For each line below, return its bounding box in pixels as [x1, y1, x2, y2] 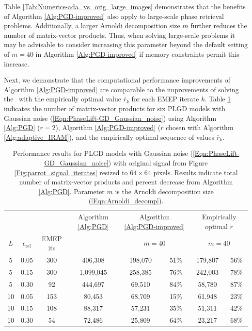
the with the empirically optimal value [4, 94, 121, 104]
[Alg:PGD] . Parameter [38, 186, 105, 196]
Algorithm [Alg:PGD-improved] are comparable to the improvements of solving [4, 84, 239, 94]
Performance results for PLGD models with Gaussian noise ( [13, 148, 193, 158]
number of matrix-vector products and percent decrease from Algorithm [19, 177, 233, 187]
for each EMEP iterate [131, 94, 199, 104]
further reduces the [190, 20, 247, 31]
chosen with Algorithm [166, 122, 234, 132]
